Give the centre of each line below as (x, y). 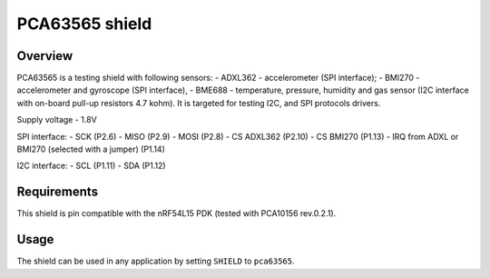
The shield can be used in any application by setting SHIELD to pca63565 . (156, 261)
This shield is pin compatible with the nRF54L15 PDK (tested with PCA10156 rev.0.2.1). (176, 213)
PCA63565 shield (84, 24)
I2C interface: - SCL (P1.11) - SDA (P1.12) (92, 166)
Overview (45, 56)
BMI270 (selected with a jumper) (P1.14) (91, 149)
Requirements (58, 192)
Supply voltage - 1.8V (57, 120)
